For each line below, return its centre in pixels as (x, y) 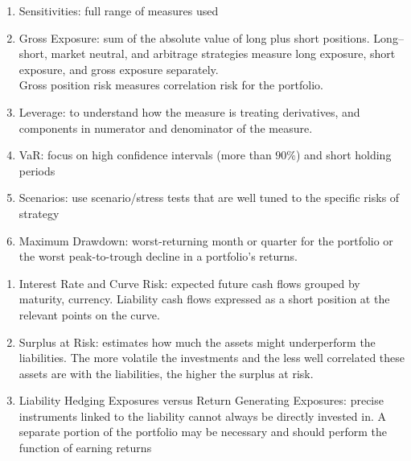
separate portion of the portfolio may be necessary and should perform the (203, 432)
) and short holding (344, 155)
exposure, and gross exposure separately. (119, 69)
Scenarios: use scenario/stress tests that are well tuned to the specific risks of (209, 198)
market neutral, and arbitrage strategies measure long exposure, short (223, 54)
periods (37, 170)
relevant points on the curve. (89, 314)
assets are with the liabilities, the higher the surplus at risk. (166, 373)
